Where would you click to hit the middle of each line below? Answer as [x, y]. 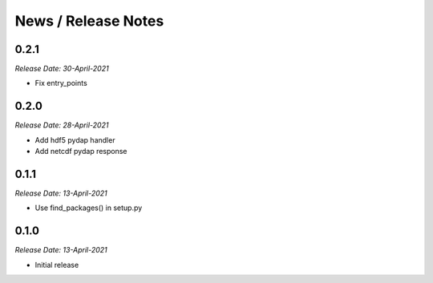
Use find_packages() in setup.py [89, 208]
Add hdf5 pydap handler [75, 139]
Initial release [57, 265]
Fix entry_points [61, 83]
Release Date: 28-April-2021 [62, 125]
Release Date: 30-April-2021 [62, 69]
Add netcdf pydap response [81, 152]
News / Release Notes [89, 21]
